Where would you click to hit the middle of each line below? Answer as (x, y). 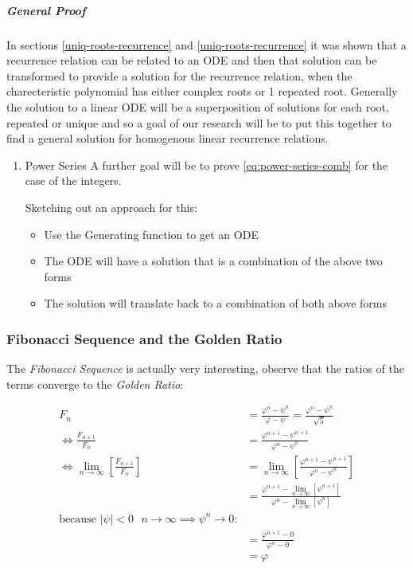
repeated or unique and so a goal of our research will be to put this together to (199, 122)
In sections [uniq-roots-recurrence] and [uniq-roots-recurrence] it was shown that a (206, 44)
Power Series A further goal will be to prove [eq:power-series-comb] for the (206, 165)
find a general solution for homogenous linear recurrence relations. (168, 138)
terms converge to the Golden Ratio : (95, 384)
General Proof (46, 10)
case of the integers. (73, 180)
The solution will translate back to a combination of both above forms (216, 303)
